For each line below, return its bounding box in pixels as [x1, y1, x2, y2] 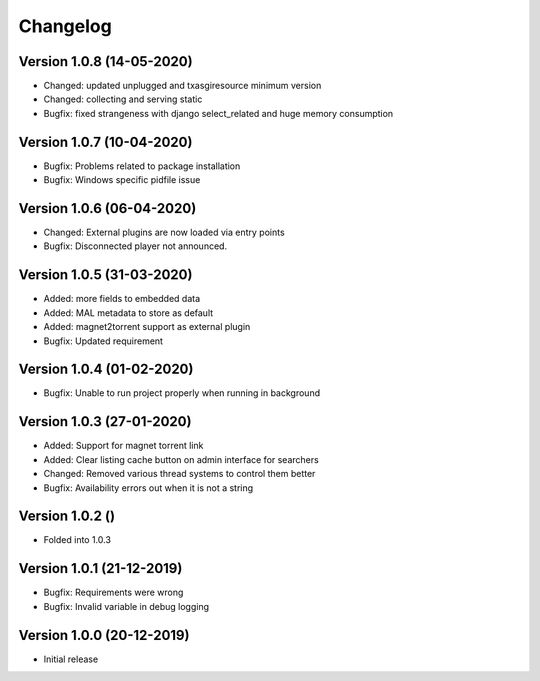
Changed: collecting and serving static [43, 93, 203, 105]
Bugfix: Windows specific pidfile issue [43, 174, 201, 186]
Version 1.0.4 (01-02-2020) [18, 361, 194, 378]
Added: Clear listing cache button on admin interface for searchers [43, 453, 319, 465]
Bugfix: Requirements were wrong [43, 586, 184, 599]
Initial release [43, 653, 99, 665]
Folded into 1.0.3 [43, 534, 112, 546]
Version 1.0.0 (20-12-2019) [18, 626, 190, 644]
